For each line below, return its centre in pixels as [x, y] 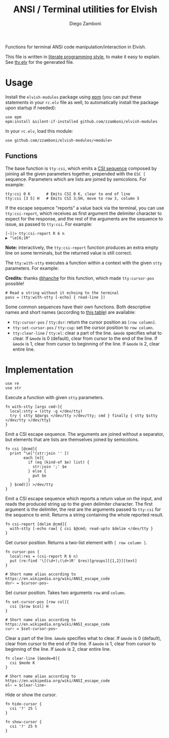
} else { [37, 471]
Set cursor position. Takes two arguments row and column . [65, 593]
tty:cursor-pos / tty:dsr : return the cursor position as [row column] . [84, 322]
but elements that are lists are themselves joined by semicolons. [72, 439]
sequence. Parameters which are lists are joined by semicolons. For [76, 179]
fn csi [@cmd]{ [21, 449]
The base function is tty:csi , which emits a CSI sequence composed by [81, 168]
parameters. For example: [32, 268]
